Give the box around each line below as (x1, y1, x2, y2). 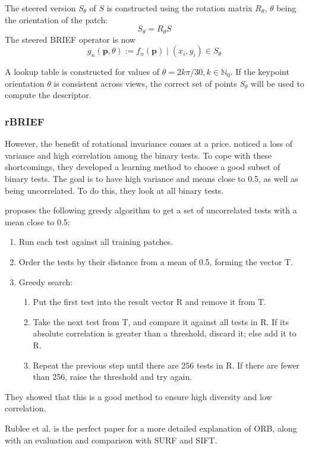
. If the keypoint (230, 65, 289, 78)
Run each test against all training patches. (18, 235, 173, 248)
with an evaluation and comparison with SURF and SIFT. (5, 433, 217, 446)
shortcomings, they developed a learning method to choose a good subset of (5, 161, 280, 173)
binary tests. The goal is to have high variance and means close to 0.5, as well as (5, 172, 298, 185)
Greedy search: (18, 275, 73, 288)
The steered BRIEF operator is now (5, 33, 135, 45)
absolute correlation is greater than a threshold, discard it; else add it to (33, 327, 297, 339)
